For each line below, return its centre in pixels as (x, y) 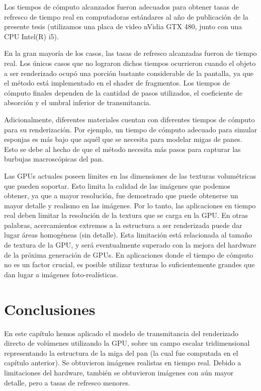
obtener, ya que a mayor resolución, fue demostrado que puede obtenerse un (121, 195)
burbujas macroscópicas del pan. (54, 159)
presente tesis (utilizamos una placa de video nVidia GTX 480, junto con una (123, 26)
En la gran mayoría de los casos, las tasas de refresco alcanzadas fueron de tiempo (130, 53)
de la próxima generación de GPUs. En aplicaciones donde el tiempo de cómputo (129, 254)
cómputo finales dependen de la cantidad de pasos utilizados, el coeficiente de (123, 92)
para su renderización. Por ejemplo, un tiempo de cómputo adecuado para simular (131, 129)
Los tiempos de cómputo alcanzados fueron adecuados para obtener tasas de (121, 7)
